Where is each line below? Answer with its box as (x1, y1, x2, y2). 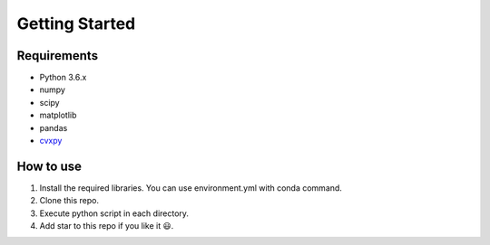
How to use (16, 158, 82, 174)
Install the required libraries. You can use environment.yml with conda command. (39, 182, 342, 193)
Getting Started (16, 14, 136, 33)
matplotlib (39, 109, 77, 121)
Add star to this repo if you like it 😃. (39, 221, 174, 231)
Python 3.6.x (39, 72, 87, 83)
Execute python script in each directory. (39, 208, 190, 219)
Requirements (16, 48, 99, 63)
